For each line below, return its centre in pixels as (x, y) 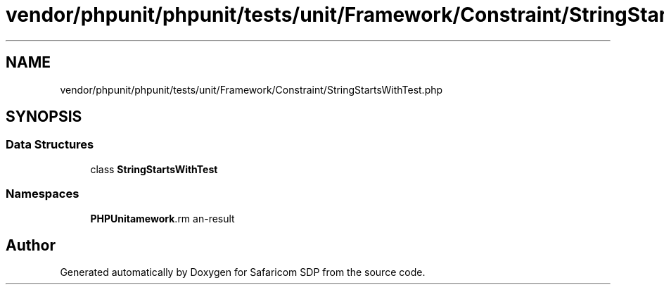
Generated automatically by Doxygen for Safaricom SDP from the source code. (243, 272)
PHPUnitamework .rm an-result (162, 218)
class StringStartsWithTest (154, 169)
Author (31, 245)
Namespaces (43, 194)
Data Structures (50, 145)
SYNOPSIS (44, 117)
